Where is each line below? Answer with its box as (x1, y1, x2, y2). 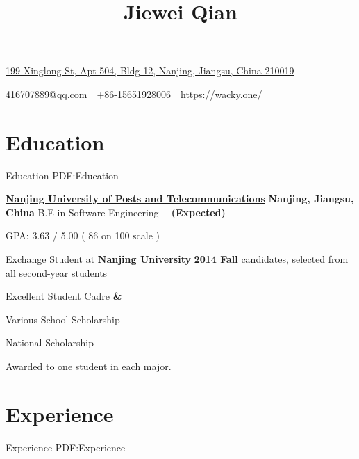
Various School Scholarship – (6, 312, 129, 326)
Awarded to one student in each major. (6, 359, 172, 373)
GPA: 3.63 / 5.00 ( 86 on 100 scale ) (6, 228, 160, 243)
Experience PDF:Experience (6, 440, 126, 454)
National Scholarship (6, 335, 94, 350)
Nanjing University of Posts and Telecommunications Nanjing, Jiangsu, (6, 191, 354, 206)
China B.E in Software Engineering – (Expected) (6, 204, 226, 219)
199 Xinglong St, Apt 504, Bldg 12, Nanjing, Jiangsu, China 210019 (6, 63, 294, 78)
